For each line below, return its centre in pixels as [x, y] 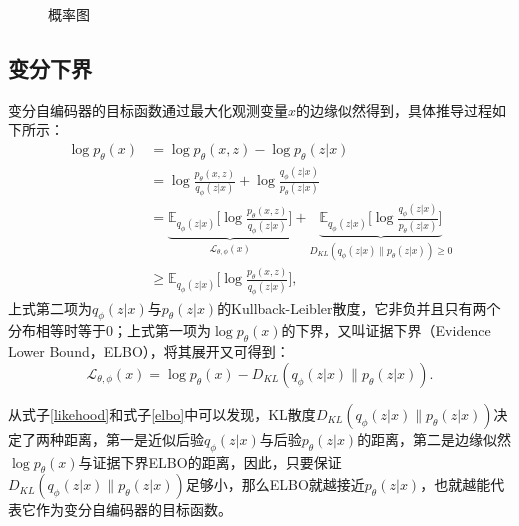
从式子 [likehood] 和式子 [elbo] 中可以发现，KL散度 [162, 413]
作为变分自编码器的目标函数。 [133, 509]
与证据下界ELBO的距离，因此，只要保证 [210, 461]
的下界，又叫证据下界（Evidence [386, 330]
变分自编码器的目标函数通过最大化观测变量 [148, 109]
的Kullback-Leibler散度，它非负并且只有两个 [359, 307]
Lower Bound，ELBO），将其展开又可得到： [149, 351]
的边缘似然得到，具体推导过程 [394, 109]
